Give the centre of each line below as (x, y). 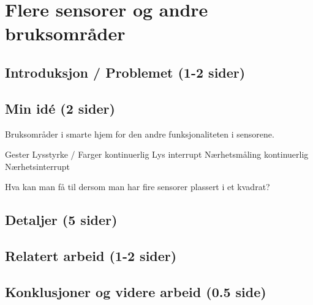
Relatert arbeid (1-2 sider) (91, 256)
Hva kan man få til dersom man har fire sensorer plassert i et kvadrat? (138, 187)
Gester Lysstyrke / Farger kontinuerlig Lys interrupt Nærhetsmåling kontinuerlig (157, 154)
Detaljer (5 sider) (61, 220)
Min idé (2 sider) (60, 108)
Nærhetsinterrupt (37, 166)
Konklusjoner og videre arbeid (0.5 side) (136, 291)
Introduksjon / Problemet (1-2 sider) (125, 72)
